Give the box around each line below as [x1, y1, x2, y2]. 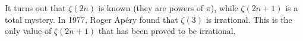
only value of [5, 25, 52, 37]
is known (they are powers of [98, 2, 204, 13]
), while [210, 2, 238, 13]
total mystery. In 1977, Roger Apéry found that [5, 13, 178, 25]
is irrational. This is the [206, 13, 292, 25]
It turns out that [5, 2, 66, 13]
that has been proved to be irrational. [98, 25, 236, 37]
